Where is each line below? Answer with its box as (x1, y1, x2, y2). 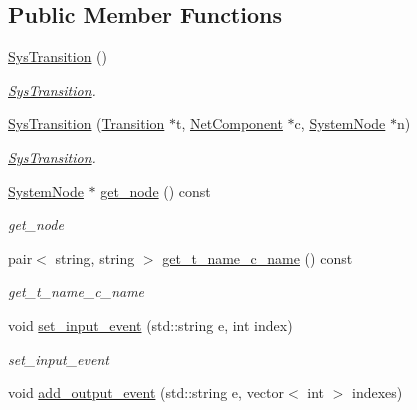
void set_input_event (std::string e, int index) (8, 314, 293, 335)
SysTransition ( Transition (8, 113, 165, 134)
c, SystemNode (294, 113, 386, 134)
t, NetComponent (175, 113, 283, 134)
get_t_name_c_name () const (162, 247, 353, 268)
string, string (55, 247, 135, 268)
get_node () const (100, 180, 211, 201)
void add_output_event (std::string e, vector (8, 382, 284, 403)
